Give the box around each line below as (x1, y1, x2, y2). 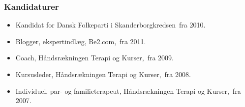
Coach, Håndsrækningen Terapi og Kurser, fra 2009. (15, 53, 174, 63)
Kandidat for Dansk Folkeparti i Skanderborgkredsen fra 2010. (15, 20, 206, 30)
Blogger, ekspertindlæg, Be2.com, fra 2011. (15, 36, 146, 46)
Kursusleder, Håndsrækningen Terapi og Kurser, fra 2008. (15, 69, 191, 79)
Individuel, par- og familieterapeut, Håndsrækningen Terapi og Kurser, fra (15, 85, 241, 96)
